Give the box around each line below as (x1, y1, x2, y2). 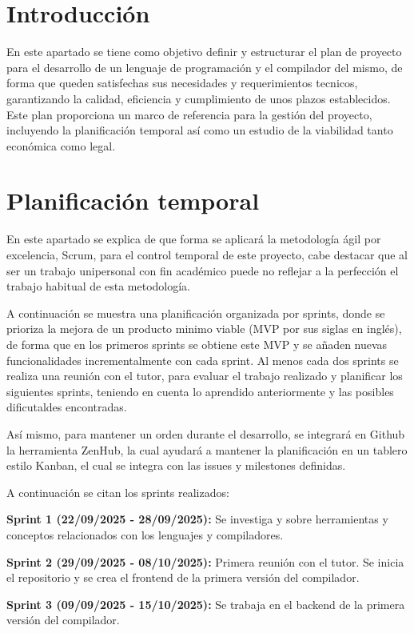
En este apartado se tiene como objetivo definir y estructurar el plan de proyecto (6, 43, 402, 60)
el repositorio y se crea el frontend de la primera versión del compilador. (6, 569, 360, 586)
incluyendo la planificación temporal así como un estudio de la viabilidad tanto (6, 122, 393, 138)
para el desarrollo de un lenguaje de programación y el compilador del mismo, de (6, 58, 403, 75)
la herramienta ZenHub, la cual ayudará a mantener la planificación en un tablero (6, 441, 408, 458)
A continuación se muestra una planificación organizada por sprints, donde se (6, 304, 385, 321)
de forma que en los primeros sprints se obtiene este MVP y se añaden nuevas (6, 335, 388, 352)
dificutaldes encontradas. (6, 399, 127, 415)
